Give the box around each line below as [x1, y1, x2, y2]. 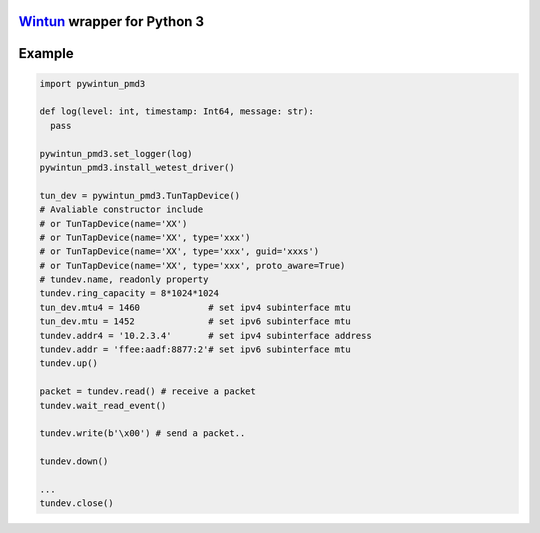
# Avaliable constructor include [39, 204, 204, 215]
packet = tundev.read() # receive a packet [39, 386, 257, 397]
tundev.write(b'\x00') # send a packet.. [39, 428, 246, 439]
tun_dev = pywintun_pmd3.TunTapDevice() [39, 190, 240, 201]
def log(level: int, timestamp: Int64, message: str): [39, 106, 314, 117]
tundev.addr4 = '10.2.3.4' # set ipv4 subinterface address [39, 330, 372, 341]
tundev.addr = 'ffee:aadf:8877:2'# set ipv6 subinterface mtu [39, 344, 351, 355]
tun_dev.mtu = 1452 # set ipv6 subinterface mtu [39, 316, 351, 327]
